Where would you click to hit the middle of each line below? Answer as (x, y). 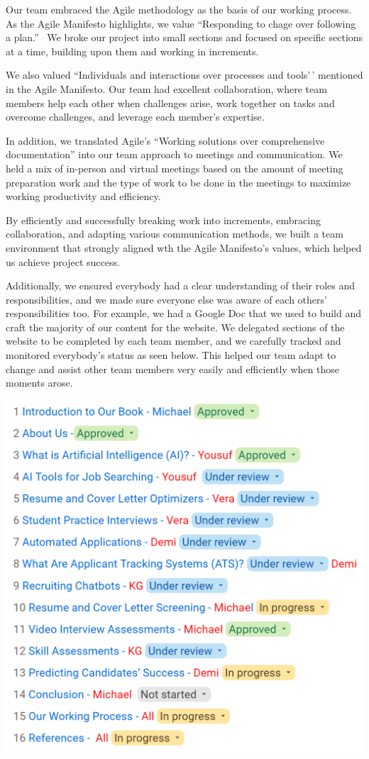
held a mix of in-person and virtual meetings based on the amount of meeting (175, 168)
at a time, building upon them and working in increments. (132, 51)
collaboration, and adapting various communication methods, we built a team (175, 234)
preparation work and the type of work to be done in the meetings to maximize (178, 182)
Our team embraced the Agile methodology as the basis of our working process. (179, 9)
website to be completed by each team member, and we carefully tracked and (174, 341)
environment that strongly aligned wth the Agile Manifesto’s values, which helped (184, 247)
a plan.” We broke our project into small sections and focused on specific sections (184, 37)
